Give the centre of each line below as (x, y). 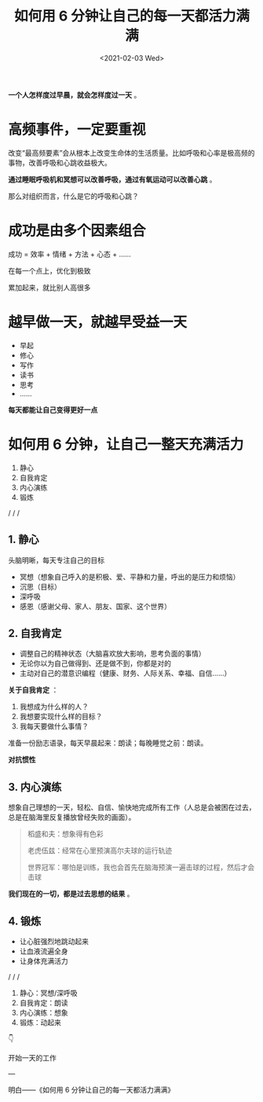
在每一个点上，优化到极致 (49, 270)
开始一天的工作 (32, 1057)
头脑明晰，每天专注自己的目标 (56, 560)
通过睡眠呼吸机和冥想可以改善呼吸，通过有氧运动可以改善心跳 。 (112, 179)
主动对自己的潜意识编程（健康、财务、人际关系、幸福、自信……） (125, 674)
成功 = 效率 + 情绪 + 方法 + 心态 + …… (69, 254)
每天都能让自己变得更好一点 (53, 410)
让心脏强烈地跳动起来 (54, 941)
